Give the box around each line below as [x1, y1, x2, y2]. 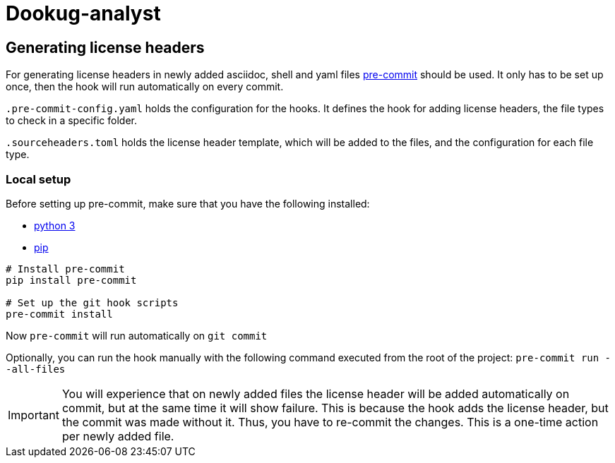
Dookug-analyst [6, 1, 161, 25]
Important [8, 407, 59, 422]
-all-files [6, 363, 66, 375]
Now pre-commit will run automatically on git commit [6, 329, 268, 342]
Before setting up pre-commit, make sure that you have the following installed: [6, 197, 370, 210]
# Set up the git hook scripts [6, 296, 179, 308]
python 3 [34, 219, 76, 231]
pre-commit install [6, 308, 113, 320]
